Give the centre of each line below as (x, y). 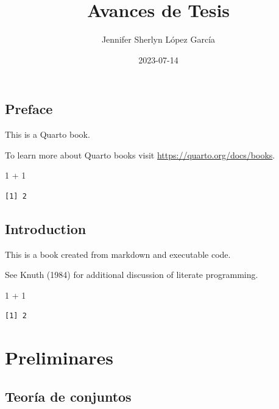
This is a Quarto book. (48, 134)
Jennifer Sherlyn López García (158, 39)
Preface (29, 109)
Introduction (46, 228)
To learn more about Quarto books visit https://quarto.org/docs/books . (140, 155)
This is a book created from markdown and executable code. (118, 254)
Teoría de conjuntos (68, 396)
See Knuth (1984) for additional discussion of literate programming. (132, 275)
